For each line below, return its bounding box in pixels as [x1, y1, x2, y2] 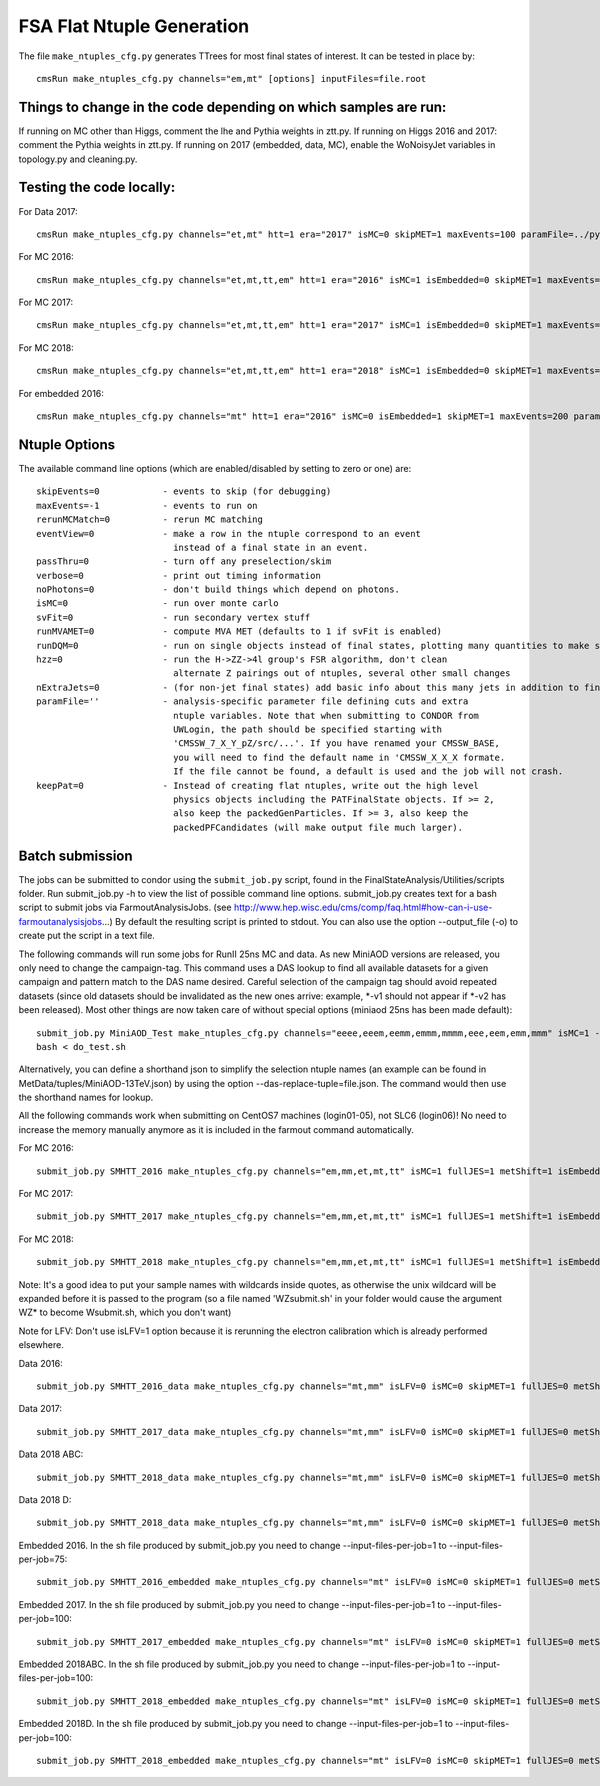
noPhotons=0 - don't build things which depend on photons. [36, 584, 400, 595]
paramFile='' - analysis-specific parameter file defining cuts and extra [36, 696, 469, 707]
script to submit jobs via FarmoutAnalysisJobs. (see [18, 901, 232, 914]
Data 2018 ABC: [18, 1448, 84, 1460]
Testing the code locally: [18, 179, 176, 196]
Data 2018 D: [18, 1493, 72, 1505]
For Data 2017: [18, 205, 79, 217]
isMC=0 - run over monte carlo [36, 598, 279, 609]
